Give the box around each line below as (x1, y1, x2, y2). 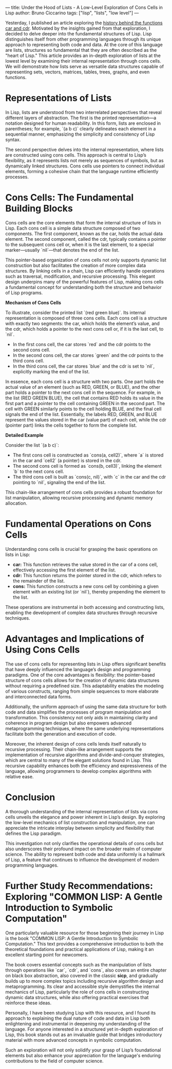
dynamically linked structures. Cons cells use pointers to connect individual (5, 163, 165, 169)
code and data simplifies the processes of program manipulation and (5, 709, 151, 715)
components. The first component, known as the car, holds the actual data (5, 231, 163, 237)
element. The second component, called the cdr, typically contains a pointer (5, 236, 167, 242)
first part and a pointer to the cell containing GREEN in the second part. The (5, 400, 165, 406)
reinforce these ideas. (5, 1000, 52, 1006)
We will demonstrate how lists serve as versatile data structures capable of (5, 64, 164, 69)
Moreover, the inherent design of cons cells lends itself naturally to (5, 740, 146, 747)
